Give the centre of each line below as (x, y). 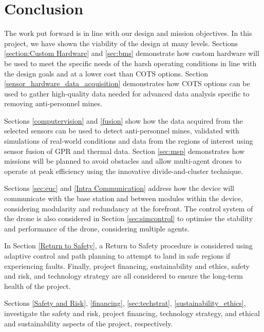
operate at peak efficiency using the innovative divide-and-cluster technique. (124, 171)
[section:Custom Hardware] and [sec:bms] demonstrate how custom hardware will (132, 53)
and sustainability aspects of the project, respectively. (89, 323)
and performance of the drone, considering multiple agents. (97, 228)
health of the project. (37, 286)
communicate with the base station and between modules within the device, (124, 198)
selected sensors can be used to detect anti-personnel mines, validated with (122, 131)
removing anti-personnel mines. (53, 103)
